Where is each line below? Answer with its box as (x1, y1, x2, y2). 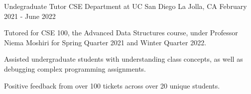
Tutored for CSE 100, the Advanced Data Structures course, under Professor (4, 27, 238, 38)
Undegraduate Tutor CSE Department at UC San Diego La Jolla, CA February (4, 1, 247, 11)
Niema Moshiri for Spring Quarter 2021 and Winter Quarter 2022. (4, 37, 207, 47)
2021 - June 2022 (4, 10, 56, 21)
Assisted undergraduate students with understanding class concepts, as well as (4, 54, 243, 64)
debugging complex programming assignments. (4, 63, 146, 74)
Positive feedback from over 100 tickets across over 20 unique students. (4, 80, 220, 91)
